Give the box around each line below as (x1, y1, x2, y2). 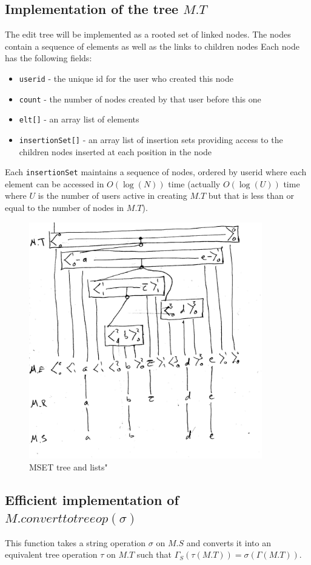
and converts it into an (186, 536, 271, 549)
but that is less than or (208, 189, 294, 202)
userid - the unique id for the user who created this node (19, 72, 233, 84)
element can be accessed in (5, 177, 104, 190)
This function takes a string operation (5, 536, 146, 549)
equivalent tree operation (5, 548, 98, 561)
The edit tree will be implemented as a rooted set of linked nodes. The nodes (5, 28, 291, 41)
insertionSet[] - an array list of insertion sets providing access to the (19, 133, 283, 145)
